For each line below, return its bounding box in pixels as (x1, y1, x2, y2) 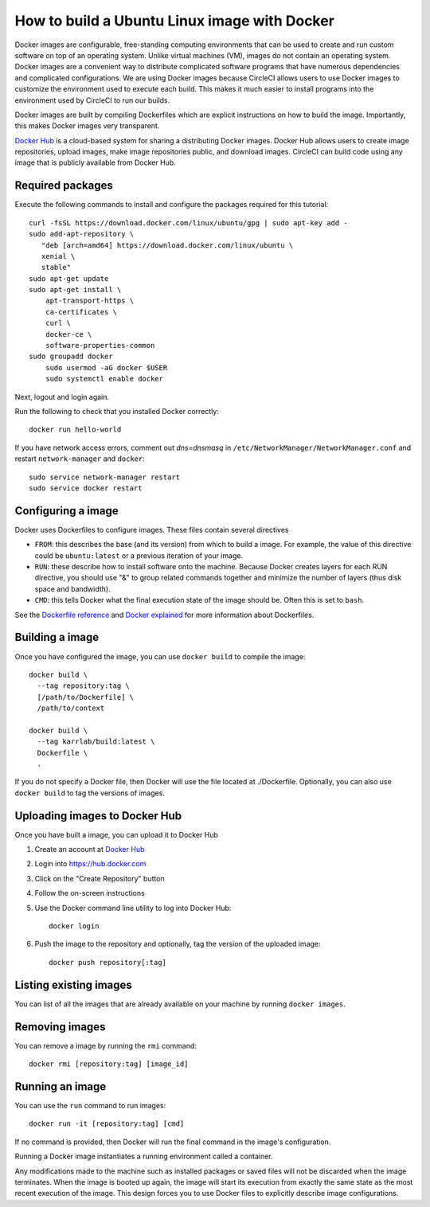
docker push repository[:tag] (49, 958, 167, 967)
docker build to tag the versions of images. (14, 788, 165, 798)
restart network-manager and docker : (14, 454, 145, 463)
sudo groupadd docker (29, 352, 113, 361)
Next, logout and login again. (14, 392, 110, 401)
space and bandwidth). (34, 584, 111, 593)
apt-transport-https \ (45, 296, 135, 306)
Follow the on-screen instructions (34, 889, 145, 898)
